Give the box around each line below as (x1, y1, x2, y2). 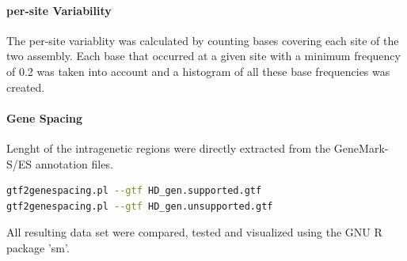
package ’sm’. (6, 239, 70, 255)
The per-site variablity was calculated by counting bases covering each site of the (6, 32, 399, 48)
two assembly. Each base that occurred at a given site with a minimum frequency (6, 47, 401, 64)
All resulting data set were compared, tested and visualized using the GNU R (6, 224, 382, 240)
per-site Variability (6, 2, 112, 18)
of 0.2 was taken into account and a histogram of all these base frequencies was (6, 62, 390, 79)
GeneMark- (333, 139, 389, 156)
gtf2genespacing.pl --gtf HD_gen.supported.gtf (6, 185, 262, 197)
